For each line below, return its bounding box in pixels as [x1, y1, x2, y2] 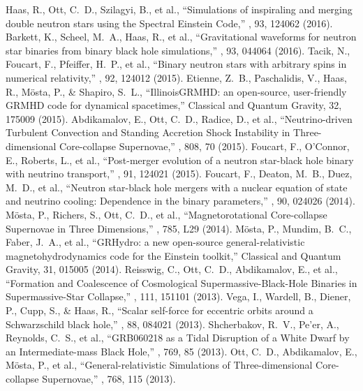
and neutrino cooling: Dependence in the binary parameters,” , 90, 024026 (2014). [6, 193, 355, 208]
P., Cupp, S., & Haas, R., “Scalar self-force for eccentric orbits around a [6, 303, 313, 318]
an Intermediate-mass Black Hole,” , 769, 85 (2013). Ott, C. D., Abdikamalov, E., [6, 344, 357, 358]
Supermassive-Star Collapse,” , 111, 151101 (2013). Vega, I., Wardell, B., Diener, [6, 289, 351, 304]
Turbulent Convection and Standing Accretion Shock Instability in [6, 125, 290, 140]
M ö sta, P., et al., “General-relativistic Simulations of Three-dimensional [6, 357, 313, 372]
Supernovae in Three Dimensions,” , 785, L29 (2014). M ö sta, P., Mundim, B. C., [6, 221, 352, 235]
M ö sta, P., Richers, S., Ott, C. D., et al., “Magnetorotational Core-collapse [6, 207, 327, 221]
